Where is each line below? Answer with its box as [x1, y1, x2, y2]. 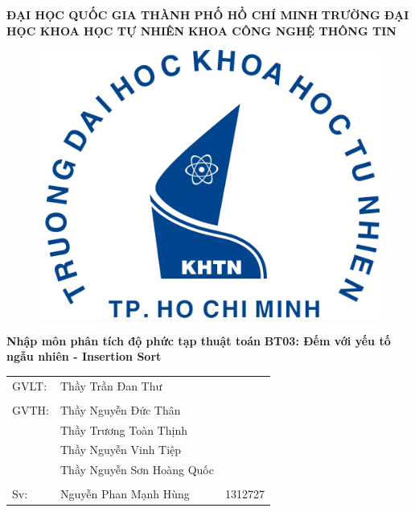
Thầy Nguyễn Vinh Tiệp [60, 441, 182, 458]
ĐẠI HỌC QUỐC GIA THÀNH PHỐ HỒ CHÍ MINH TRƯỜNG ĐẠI [6, 6, 409, 23]
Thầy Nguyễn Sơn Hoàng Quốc [60, 461, 214, 478]
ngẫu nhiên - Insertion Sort [6, 348, 162, 365]
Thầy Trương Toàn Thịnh [60, 421, 187, 438]
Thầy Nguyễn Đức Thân [60, 401, 181, 418]
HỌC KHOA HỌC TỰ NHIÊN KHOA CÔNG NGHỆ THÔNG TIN [6, 22, 397, 39]
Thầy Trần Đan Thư [60, 377, 162, 394]
